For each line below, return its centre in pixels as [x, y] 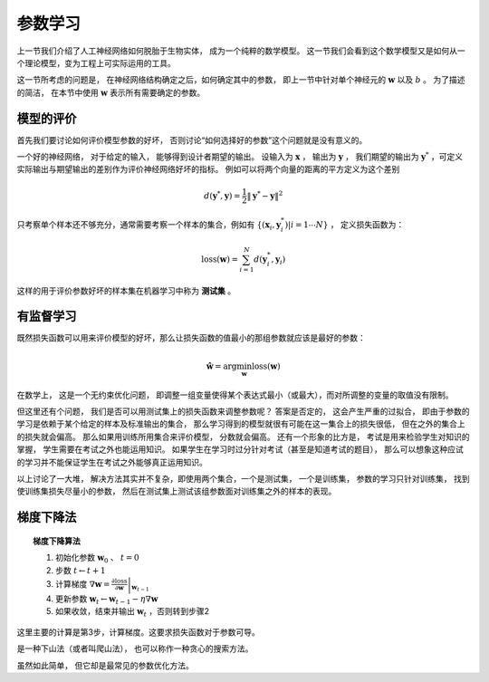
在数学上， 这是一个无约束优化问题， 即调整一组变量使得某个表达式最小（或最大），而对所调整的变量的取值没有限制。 [235, 395]
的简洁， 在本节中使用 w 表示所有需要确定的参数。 [111, 92]
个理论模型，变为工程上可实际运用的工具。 [96, 62]
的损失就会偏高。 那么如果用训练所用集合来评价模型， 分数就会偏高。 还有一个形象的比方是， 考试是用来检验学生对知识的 [243, 437]
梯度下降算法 [57, 541]
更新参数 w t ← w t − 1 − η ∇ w [107, 600]
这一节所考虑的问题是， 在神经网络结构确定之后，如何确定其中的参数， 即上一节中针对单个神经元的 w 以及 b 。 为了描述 [241, 80]
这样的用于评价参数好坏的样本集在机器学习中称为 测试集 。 [126, 291]
